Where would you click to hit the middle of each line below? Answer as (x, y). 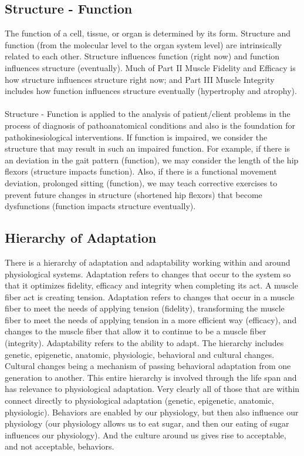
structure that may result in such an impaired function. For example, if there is (148, 148)
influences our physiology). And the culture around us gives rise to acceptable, (146, 435)
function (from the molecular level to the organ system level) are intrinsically (143, 44)
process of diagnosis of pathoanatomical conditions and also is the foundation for (150, 125)
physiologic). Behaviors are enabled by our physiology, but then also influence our (152, 412)
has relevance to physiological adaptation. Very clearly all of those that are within (152, 389)
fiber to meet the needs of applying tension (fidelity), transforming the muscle (145, 308)
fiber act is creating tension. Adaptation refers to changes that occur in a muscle (150, 296)
